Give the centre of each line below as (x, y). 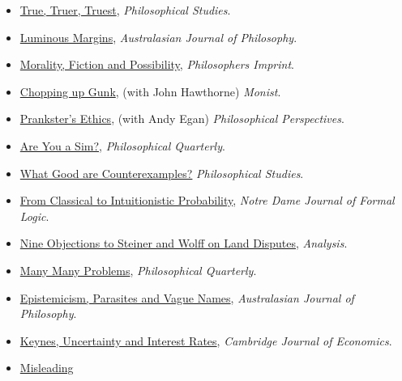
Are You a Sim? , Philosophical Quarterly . (122, 145)
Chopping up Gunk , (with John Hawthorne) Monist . (150, 91)
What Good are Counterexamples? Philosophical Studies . (162, 173)
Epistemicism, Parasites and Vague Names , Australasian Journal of (187, 297)
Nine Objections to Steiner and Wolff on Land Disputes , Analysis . (184, 243)
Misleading (47, 368)
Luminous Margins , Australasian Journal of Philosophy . (158, 37)
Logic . (34, 216)
